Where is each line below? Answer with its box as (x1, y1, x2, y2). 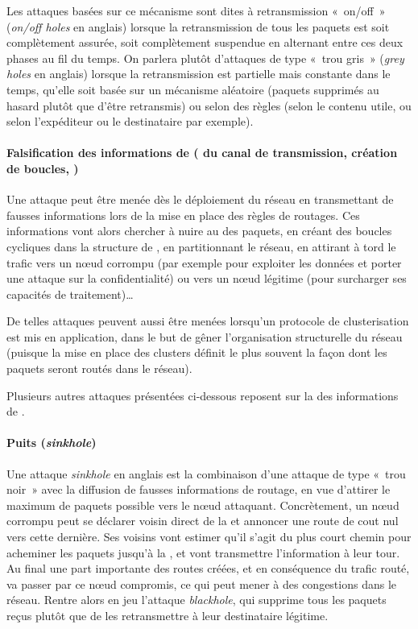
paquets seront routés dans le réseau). (6, 360, 192, 377)
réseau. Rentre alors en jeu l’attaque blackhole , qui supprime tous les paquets (6, 591, 387, 608)
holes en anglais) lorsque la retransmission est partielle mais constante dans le (6, 65, 391, 82)
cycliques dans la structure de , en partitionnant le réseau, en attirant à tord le (6, 238, 396, 254)
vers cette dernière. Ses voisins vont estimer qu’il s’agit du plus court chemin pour (6, 528, 412, 545)
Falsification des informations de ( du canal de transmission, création (6, 144, 398, 161)
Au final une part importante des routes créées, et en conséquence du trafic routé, (6, 560, 410, 577)
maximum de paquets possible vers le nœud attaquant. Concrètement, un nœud (6, 496, 399, 513)
